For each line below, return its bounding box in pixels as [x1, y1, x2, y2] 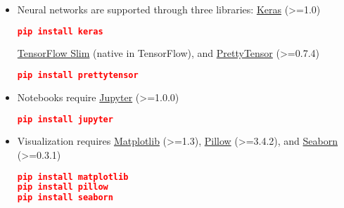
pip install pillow [17, 182, 108, 193]
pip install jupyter [17, 114, 113, 124]
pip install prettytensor [17, 70, 139, 81]
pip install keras [17, 26, 103, 37]
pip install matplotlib [17, 171, 129, 182]
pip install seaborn [17, 193, 113, 203]
